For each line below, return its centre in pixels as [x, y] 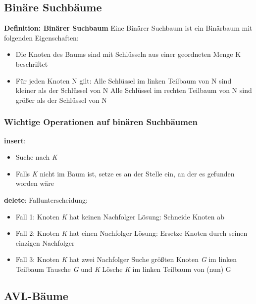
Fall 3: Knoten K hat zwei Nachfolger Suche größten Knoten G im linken [126, 259]
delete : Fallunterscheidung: [46, 199]
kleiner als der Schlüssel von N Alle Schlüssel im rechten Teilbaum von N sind [134, 90]
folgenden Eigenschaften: [41, 37]
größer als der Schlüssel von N [61, 100]
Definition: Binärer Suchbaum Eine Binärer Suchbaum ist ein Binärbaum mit [128, 28]
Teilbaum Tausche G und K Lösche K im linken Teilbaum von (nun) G [123, 269]
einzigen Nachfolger [45, 242]
